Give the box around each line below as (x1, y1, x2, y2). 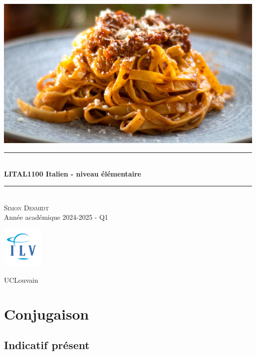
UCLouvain (4, 275, 38, 285)
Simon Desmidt (4, 202, 49, 212)
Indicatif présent (4, 337, 90, 353)
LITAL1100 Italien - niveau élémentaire (4, 169, 141, 179)
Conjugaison (4, 303, 89, 324)
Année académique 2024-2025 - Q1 (4, 212, 108, 222)
